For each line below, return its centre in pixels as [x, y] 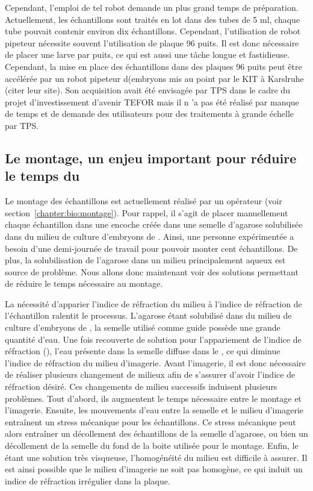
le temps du [42, 176]
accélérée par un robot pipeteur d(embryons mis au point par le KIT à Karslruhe [154, 78]
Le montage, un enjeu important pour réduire [151, 158]
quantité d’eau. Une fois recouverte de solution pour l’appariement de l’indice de [153, 339]
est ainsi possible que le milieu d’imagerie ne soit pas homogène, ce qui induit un [154, 469]
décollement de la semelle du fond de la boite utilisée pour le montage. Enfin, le [152, 445]
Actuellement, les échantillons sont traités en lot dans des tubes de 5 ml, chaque [153, 19]
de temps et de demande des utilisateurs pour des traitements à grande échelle [150, 114]
